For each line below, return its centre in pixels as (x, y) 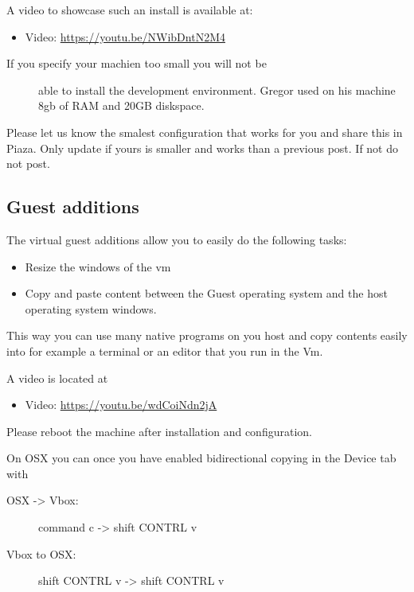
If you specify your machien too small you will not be (137, 63)
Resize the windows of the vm (98, 266)
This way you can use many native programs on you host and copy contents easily (207, 335)
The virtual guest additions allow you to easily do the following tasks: (177, 239)
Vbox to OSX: (41, 553)
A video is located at (57, 378)
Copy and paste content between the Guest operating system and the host (206, 293)
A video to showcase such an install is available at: (130, 10)
